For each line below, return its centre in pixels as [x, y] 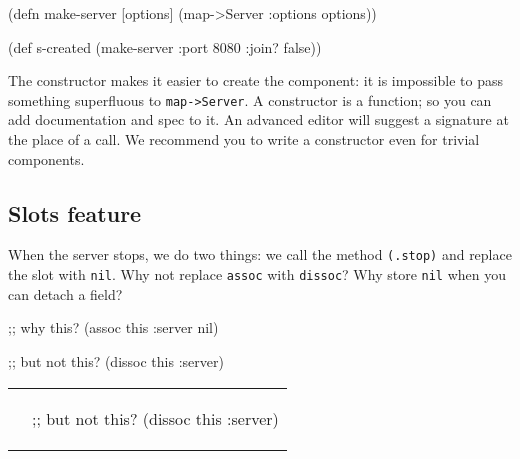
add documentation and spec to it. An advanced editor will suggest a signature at [258, 119]
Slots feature [75, 212]
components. [46, 158]
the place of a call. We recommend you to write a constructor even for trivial [244, 139]
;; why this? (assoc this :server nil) [113, 327]
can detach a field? [65, 293]
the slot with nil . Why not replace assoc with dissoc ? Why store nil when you [257, 274]
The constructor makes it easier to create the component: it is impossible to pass [255, 80]
